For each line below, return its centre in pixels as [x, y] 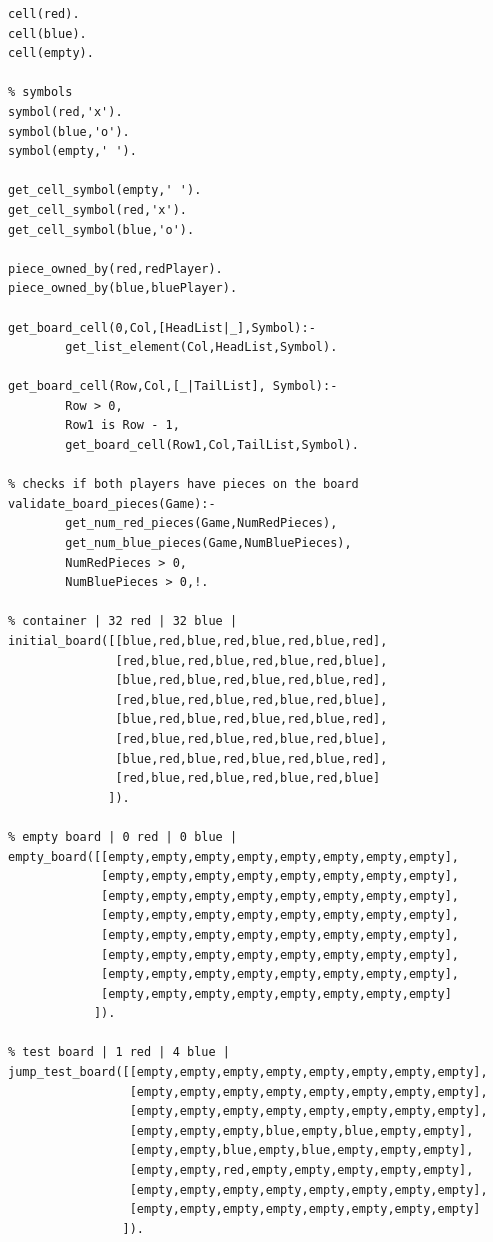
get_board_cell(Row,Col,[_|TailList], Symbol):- [173, 386]
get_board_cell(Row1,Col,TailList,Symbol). [212, 445]
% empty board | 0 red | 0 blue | [123, 836]
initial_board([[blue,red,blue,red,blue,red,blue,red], [198, 641]
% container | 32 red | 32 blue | [123, 621]
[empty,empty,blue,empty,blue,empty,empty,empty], [301, 1150]
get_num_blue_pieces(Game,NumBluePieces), [208, 543]
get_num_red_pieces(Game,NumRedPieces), [201, 523]
